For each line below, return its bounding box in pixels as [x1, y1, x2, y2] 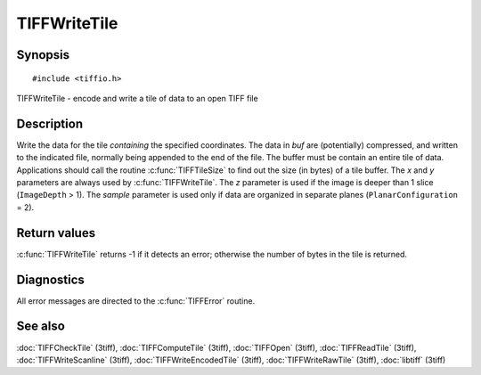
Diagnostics [16, 272, 85, 287]
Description [16, 116, 84, 131]
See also [16, 319, 66, 334]
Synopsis [16, 47, 70, 62]
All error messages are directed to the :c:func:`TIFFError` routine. [16, 295, 256, 306]
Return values [16, 225, 96, 240]
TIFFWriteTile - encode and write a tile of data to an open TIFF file [16, 93, 258, 103]
